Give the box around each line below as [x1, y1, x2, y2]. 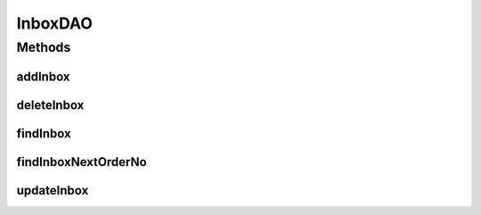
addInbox [16, 69, 70, 84]
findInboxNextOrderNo [16, 154, 147, 170]
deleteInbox [16, 97, 85, 112]
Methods [16, 39, 71, 55]
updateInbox [16, 183, 89, 198]
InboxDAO [16, 13, 94, 33]
